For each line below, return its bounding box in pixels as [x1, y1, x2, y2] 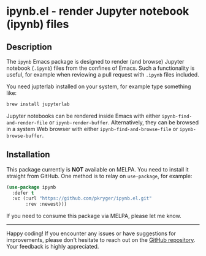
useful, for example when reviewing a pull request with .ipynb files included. [6, 71, 199, 78]
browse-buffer [6, 133, 43, 139]
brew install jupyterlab [6, 101, 70, 107]
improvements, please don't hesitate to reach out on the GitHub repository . [6, 236, 196, 244]
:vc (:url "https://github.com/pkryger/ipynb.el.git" [12, 195, 152, 201]
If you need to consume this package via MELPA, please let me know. [6, 213, 182, 220]
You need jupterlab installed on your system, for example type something [6, 83, 191, 90]
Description [6, 42, 52, 52]
